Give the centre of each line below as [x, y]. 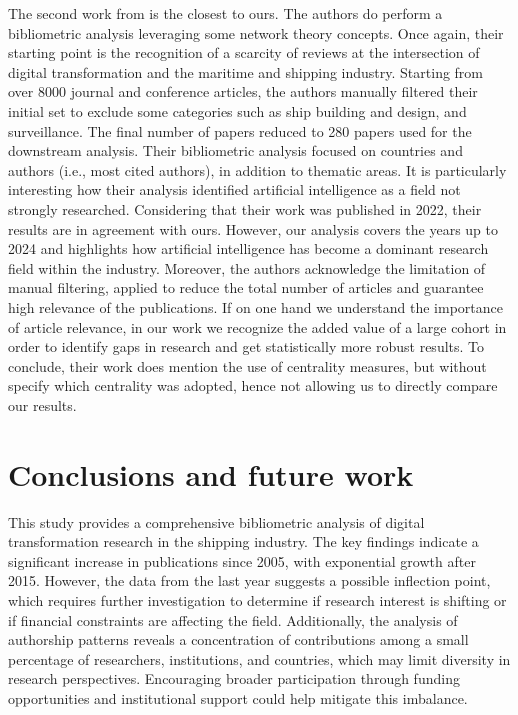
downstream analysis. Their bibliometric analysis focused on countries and [235, 150]
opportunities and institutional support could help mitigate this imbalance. [238, 697]
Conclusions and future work [211, 473]
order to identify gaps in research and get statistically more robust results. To [246, 346]
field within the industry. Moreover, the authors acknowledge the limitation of [247, 267]
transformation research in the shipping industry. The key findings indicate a [243, 541]
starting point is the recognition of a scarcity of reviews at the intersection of [244, 52]
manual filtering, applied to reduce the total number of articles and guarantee [246, 287]
